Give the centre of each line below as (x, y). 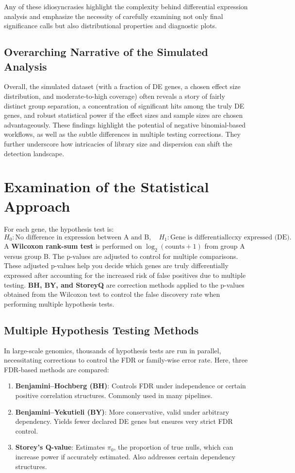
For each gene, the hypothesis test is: (59, 229)
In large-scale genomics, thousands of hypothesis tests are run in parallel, (113, 350)
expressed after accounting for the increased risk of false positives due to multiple (125, 275)
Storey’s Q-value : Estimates (60, 447)
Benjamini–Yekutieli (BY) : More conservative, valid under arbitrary (122, 411)
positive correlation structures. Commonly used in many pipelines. (114, 395)
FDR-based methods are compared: (57, 369)
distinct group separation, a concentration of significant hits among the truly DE (124, 105)
